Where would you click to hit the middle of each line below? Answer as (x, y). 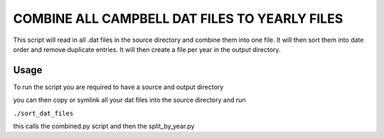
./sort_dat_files (43, 113)
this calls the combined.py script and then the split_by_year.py (104, 126)
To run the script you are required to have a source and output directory (118, 87)
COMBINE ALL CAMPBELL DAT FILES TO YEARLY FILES (178, 18)
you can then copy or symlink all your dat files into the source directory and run (129, 100)
